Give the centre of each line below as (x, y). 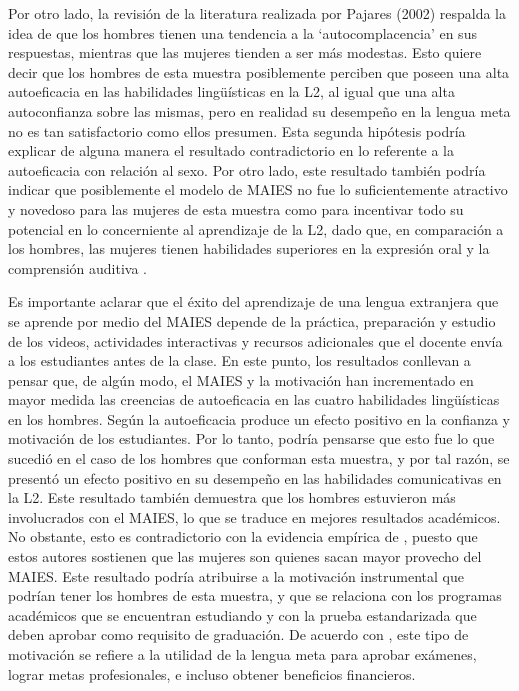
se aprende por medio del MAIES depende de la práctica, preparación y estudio (252, 320)
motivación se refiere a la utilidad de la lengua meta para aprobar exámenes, (242, 654)
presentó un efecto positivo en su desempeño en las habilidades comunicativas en (255, 477)
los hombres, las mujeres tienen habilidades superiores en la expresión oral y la (249, 248)
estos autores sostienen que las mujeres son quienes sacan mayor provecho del (245, 556)
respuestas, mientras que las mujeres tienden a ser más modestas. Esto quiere (245, 52)
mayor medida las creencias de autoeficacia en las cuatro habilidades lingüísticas (254, 399)
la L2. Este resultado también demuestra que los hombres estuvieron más (232, 497)
